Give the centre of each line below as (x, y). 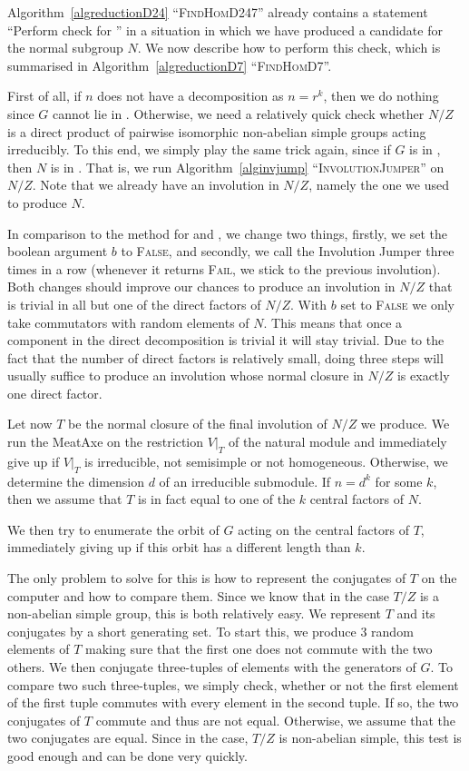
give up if (34, 461)
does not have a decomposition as (191, 96)
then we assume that (65, 499)
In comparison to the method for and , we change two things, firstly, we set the (227, 233)
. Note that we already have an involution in (156, 185)
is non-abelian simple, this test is (370, 738)
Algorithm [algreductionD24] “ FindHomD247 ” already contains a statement (218, 12)
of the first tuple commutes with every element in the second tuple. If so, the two (233, 702)
